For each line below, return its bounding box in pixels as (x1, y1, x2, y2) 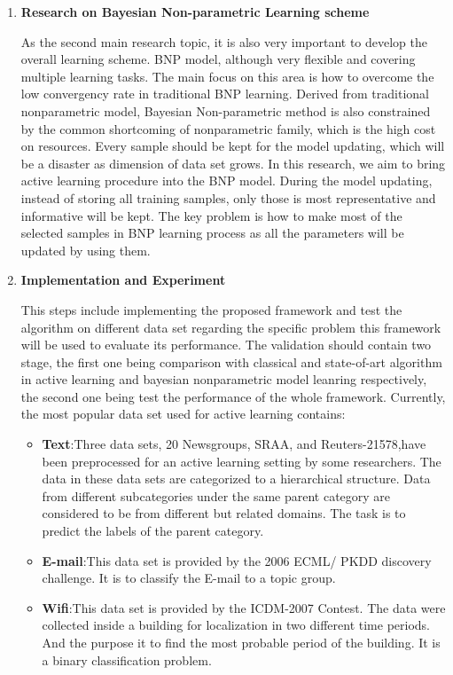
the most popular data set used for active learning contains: (20, 404, 346, 423)
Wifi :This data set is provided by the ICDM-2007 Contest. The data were (42, 598, 446, 616)
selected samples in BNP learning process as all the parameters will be (20, 224, 404, 242)
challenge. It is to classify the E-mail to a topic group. (42, 569, 336, 587)
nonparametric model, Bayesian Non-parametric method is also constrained (20, 101, 431, 120)
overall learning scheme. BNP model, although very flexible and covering (20, 50, 416, 68)
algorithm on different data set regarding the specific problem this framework (20, 318, 441, 336)
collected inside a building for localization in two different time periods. (42, 616, 430, 634)
